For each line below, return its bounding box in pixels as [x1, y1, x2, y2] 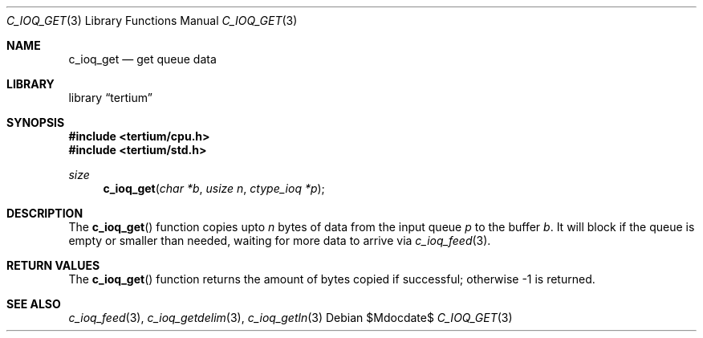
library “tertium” [68, 91, 152, 104]
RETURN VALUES [6, 259, 100, 272]
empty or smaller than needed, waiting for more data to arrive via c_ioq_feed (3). [68, 234, 491, 247]
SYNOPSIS [6, 116, 65, 129]
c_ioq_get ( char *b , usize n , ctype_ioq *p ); [103, 181, 325, 195]
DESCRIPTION [6, 206, 83, 220]
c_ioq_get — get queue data [68, 52, 217, 66]
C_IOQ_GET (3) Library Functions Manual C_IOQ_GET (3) [6, 14, 298, 27]
